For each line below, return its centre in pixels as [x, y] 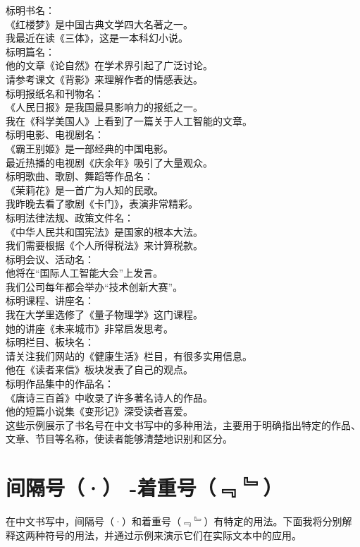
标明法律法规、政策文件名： [70, 217]
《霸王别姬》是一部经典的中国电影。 [89, 148]
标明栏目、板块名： [50, 342]
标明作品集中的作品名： [60, 384]
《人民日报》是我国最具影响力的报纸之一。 [104, 107]
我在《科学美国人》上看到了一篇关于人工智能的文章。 [129, 120]
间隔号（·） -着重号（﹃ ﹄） [144, 487]
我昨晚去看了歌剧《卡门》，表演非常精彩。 [102, 204]
